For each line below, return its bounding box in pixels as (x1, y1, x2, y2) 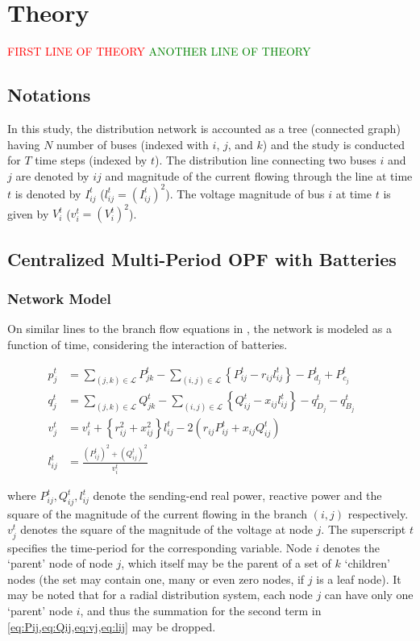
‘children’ (344, 555, 390, 572)
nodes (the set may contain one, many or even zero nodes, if (7, 570, 305, 587)
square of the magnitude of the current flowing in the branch (7, 505, 308, 522)
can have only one (324, 586, 414, 603)
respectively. (347, 505, 409, 522)
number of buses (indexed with (56, 135, 209, 152)
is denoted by (15, 185, 81, 202)
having (7, 135, 40, 152)
